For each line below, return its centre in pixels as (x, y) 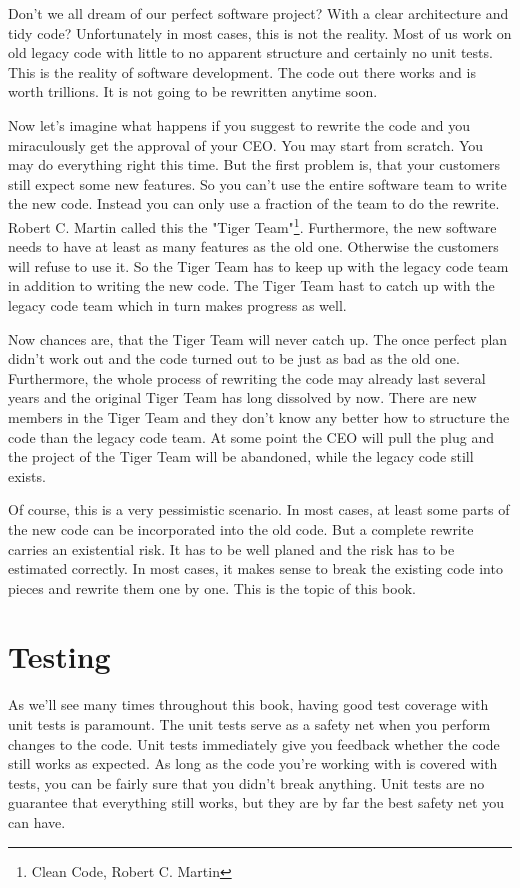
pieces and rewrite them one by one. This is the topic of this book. (212, 587)
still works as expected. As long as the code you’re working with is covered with (253, 763)
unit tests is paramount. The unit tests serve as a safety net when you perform (249, 724)
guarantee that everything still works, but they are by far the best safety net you (256, 802)
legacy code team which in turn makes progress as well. (177, 304)
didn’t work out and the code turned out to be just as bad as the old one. (234, 358)
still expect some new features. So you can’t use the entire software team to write (257, 183)
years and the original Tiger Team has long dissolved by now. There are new (242, 397)
